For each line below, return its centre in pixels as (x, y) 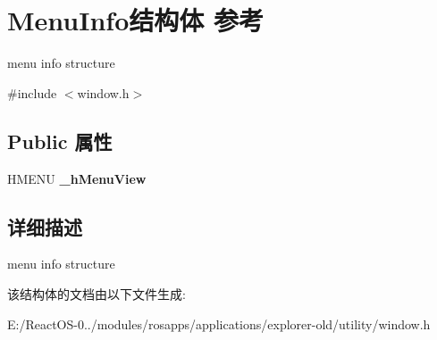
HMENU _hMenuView (77, 178)
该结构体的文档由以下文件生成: (97, 293)
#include (32, 92)
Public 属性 (60, 141)
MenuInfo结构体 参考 (135, 20)
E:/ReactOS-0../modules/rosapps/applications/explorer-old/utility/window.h (219, 323)
